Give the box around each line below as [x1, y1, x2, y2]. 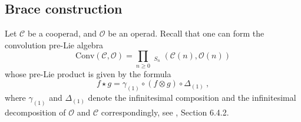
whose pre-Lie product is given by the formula [5, 67, 171, 80]
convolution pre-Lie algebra [5, 38, 104, 51]
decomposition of [5, 106, 66, 118]
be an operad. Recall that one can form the [108, 27, 264, 39]
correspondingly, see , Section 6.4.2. [101, 106, 229, 118]
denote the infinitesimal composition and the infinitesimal [88, 91, 296, 104]
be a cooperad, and [27, 27, 97, 39]
